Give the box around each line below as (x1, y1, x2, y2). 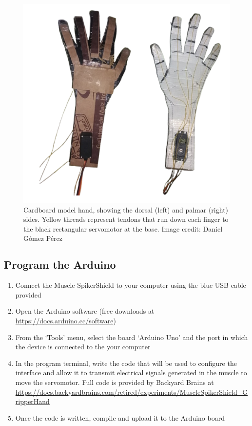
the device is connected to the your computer (15, 341, 151, 352)
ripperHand (15, 396, 50, 406)
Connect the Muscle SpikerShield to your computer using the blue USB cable (15, 280, 246, 290)
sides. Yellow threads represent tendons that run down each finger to (23, 214, 229, 224)
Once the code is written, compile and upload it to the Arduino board (15, 412, 225, 423)
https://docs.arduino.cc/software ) (15, 315, 116, 325)
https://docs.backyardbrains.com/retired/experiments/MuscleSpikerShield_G (15, 386, 248, 397)
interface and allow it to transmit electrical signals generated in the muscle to (15, 367, 247, 378)
